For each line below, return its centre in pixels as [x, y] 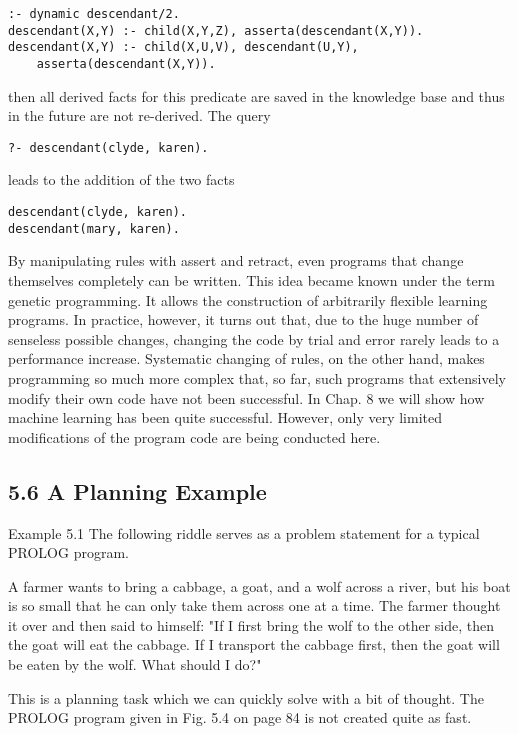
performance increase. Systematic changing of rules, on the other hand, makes [246, 358]
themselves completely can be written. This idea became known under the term [251, 279]
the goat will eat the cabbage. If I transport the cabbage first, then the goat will [254, 644]
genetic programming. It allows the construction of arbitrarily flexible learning [248, 299]
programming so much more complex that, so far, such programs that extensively [257, 377]
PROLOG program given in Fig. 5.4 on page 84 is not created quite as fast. [240, 717]
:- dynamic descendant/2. [94, 14]
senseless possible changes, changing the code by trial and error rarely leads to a [254, 338]
